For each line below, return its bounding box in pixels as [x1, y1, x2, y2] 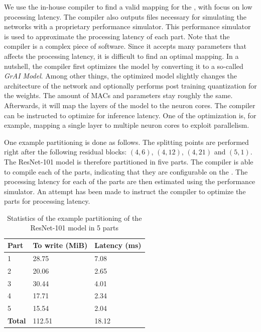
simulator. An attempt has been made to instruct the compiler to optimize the [4, 186, 246, 196]
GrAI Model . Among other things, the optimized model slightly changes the [4, 70, 237, 81]
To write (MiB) [33, 240, 88, 251]
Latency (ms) [94, 240, 142, 251]
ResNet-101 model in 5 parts [30, 222, 118, 233]
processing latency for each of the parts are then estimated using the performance [4, 176, 255, 187]
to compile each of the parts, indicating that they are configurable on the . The [4, 166, 248, 177]
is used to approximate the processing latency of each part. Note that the [4, 31, 230, 41]
